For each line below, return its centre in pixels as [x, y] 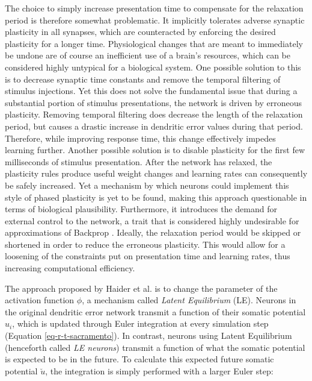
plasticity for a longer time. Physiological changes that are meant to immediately [154, 43]
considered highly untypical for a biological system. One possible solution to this [153, 67]
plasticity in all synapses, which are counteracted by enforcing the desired [140, 32]
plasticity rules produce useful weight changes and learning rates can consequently [156, 173]
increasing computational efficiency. [70, 268]
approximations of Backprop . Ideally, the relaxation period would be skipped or [153, 232]
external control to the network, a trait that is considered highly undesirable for [152, 220]
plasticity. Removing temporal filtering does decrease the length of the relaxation [154, 114]
